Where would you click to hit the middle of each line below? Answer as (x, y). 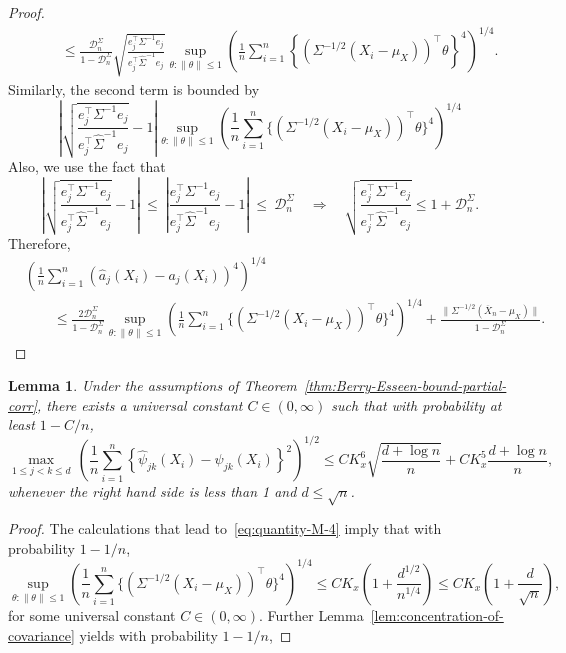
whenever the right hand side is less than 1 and (152, 491)
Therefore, (39, 242)
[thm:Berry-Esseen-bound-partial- (405, 385)
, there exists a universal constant (140, 404)
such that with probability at (416, 404)
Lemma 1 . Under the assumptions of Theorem (152, 385)
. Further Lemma (311, 614)
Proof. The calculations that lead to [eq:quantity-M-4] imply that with (225, 528)
